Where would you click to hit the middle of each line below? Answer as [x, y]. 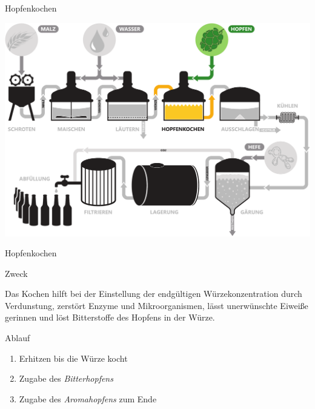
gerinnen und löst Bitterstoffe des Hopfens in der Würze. [110, 317]
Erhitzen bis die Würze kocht [73, 358]
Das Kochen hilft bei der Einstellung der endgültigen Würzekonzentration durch [154, 294]
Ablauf [18, 338]
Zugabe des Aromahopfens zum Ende [88, 398]
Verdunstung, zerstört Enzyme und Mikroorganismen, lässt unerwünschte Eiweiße [157, 305]
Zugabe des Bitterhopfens [66, 378]
